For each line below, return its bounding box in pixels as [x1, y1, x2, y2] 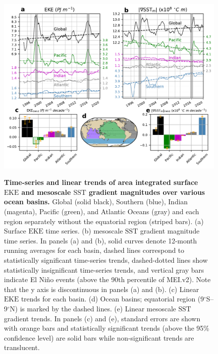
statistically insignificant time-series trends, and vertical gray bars [4, 264, 204, 275]
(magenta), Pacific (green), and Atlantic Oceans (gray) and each [4, 206, 199, 217]
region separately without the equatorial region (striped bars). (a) [4, 216, 204, 226]
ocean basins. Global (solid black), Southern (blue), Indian [4, 196, 188, 207]
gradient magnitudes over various [89, 186, 205, 197]
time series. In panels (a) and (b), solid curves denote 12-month [4, 235, 197, 245]
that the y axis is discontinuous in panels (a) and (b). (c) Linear [4, 284, 199, 294]
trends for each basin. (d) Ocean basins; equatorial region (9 [21, 294, 204, 304]
